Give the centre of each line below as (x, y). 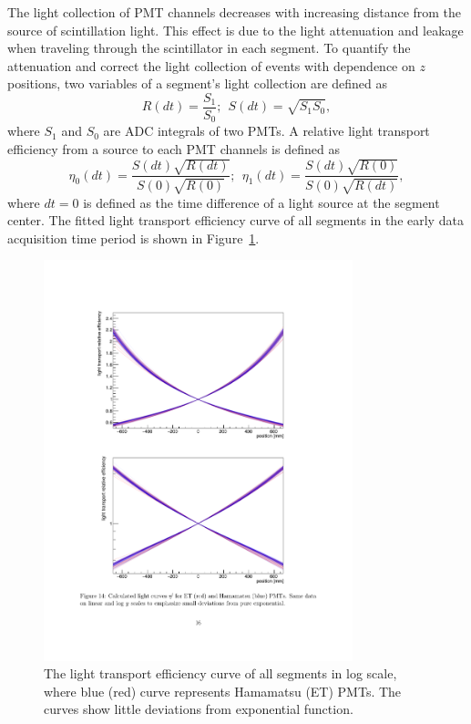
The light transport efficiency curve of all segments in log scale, (220, 673)
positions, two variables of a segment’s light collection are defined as (198, 83)
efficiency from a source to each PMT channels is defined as (174, 149)
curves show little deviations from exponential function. (199, 709)
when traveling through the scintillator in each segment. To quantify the (209, 48)
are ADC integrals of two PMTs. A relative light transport (266, 131)
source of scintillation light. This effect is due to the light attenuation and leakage (235, 30)
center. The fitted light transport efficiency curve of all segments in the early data (235, 220)
